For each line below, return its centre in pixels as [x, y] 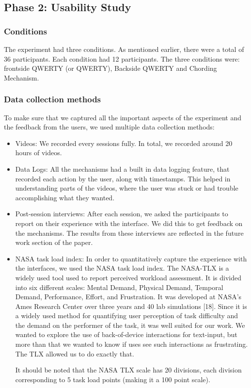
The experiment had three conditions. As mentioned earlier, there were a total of [124, 49]
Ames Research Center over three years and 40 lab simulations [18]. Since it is [131, 306]
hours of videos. [39, 153]
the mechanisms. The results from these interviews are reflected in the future [129, 233]
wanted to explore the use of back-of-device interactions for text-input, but [126, 334]
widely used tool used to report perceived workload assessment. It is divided [128, 277]
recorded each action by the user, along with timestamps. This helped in [123, 178]
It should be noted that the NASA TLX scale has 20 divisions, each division [128, 370]
